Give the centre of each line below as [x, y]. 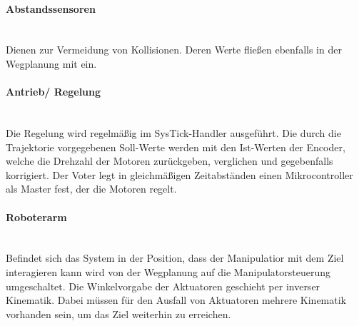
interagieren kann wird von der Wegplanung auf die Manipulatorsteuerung [168, 271]
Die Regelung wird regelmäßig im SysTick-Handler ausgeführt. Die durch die [173, 132]
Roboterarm [36, 217]
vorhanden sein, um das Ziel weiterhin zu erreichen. [118, 314]
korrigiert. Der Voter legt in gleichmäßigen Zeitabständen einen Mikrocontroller [179, 174]
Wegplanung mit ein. [51, 63]
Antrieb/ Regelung [54, 92]
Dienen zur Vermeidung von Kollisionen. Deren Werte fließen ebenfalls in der [174, 50]
